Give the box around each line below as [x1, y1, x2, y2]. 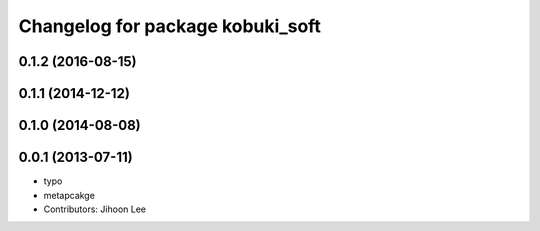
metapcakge [43, 189, 95, 201]
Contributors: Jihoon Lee [43, 203, 147, 215]
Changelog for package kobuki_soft [18, 15, 322, 37]
